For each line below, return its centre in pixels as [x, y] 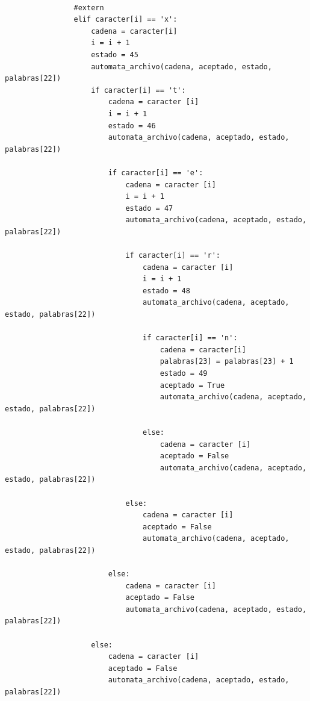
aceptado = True [192, 385]
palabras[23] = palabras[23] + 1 [227, 362]
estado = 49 [184, 373]
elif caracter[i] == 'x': [126, 20]
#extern [89, 8]
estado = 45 [115, 55]
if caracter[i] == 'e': [156, 173]
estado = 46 [132, 126]
